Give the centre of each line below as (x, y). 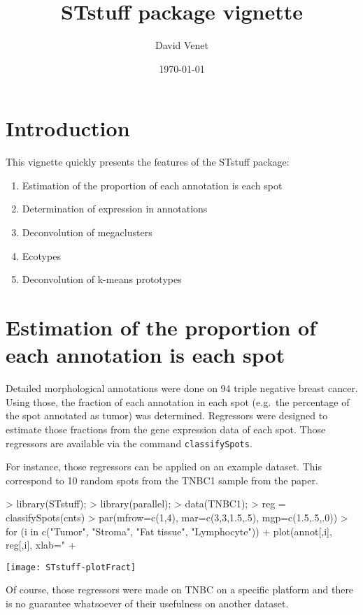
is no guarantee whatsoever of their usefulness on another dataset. (147, 603)
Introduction (68, 128)
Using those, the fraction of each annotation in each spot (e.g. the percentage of (178, 401)
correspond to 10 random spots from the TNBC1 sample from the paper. (162, 480)
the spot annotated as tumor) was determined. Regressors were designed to (167, 415)
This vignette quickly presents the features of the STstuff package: (148, 162)
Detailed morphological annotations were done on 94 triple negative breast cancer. (182, 388)
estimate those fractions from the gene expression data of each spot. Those (166, 429)
